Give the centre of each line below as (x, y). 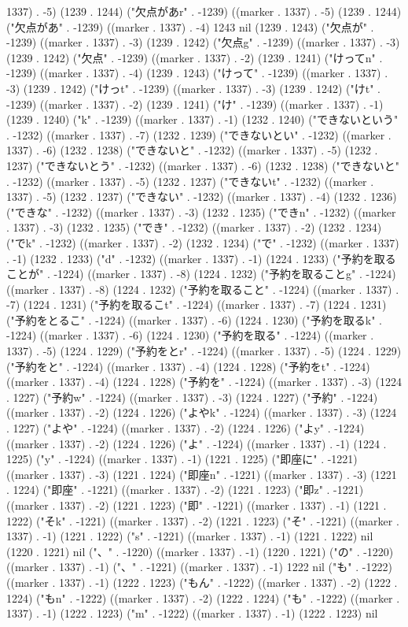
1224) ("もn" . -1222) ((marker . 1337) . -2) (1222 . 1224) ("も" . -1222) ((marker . (203, 597)
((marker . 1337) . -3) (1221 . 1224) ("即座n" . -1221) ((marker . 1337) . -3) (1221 (202, 474)
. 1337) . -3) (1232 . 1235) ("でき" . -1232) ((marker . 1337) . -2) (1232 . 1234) (194, 227)
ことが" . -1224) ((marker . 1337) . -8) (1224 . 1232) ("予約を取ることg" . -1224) (201, 274)
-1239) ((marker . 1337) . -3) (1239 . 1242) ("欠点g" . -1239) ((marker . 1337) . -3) (203, 42)
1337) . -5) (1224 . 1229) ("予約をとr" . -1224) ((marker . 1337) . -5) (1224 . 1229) (204, 351)
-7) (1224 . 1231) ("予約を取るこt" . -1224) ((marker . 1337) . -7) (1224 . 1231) (197, 304)
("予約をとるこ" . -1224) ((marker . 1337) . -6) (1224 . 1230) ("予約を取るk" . (194, 319)
